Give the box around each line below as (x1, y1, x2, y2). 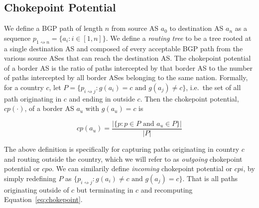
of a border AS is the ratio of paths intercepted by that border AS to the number (4, 62, 253, 73)
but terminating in (76, 184, 133, 195)
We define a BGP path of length (4, 23, 103, 33)
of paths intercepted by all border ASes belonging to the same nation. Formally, (4, 72, 248, 83)
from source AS (111, 23, 159, 33)
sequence (4, 32, 31, 43)
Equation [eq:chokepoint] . (4, 194, 83, 205)
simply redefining (4, 173, 56, 183)
